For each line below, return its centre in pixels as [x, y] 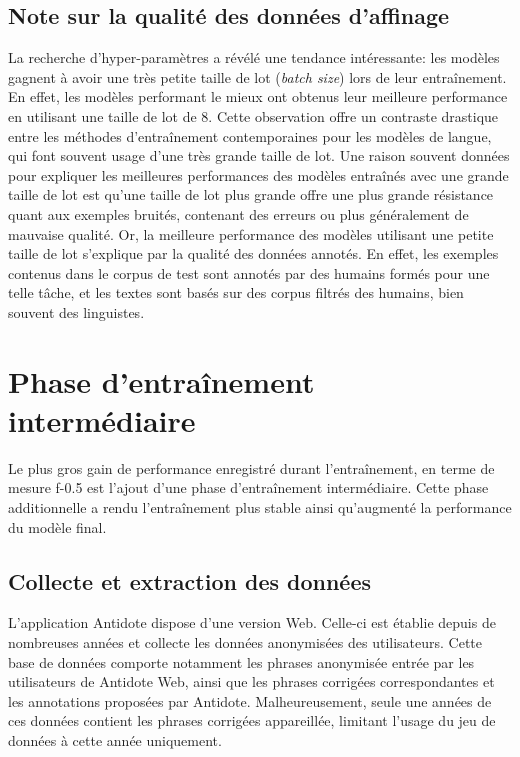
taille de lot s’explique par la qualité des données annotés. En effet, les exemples [253, 253]
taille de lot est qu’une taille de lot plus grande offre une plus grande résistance [251, 194]
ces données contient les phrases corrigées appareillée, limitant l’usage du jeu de [252, 720]
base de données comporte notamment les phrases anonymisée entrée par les [241, 661]
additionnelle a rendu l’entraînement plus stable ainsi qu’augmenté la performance [260, 507]
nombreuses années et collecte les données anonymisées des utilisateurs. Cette [245, 642]
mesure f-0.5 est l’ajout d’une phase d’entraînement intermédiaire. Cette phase [248, 487]
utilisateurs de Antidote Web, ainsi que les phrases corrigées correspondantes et [251, 681]
